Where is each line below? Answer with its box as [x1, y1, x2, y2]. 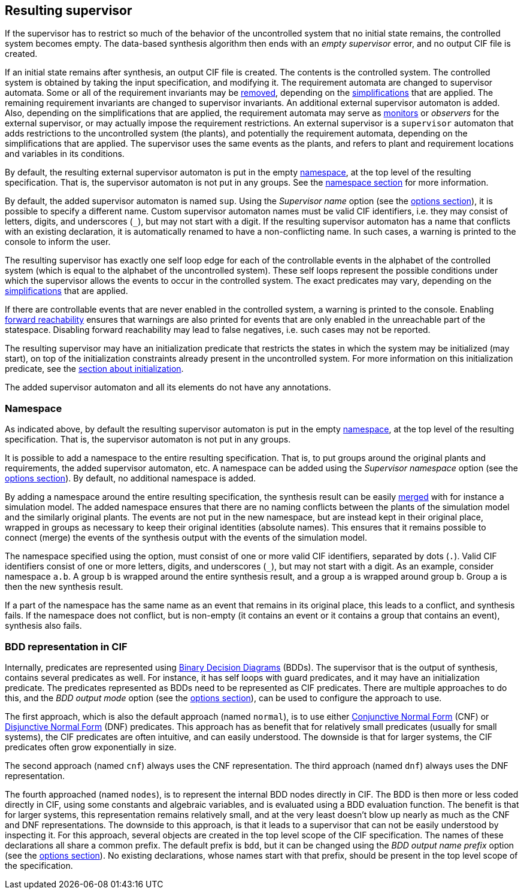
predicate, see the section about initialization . [5, 363, 184, 374]
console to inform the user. [5, 237, 111, 247]
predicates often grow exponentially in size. [5, 741, 177, 752]
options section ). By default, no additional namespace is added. [5, 473, 256, 484]
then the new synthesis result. [5, 581, 123, 592]
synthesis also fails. [5, 620, 82, 631]
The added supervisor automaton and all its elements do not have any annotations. [5, 382, 331, 393]
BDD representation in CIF [5, 640, 128, 653]
